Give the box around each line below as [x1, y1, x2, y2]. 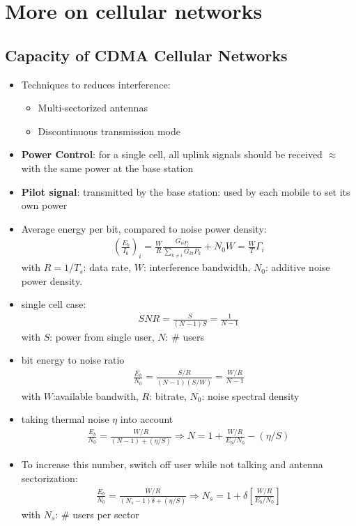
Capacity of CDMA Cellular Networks [5, 44, 288, 65]
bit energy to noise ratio [21, 353, 125, 367]
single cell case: [21, 297, 86, 311]
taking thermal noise [21, 412, 109, 426]
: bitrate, [149, 388, 187, 403]
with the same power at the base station [21, 160, 194, 175]
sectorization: [21, 471, 78, 486]
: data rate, [83, 260, 132, 274]
